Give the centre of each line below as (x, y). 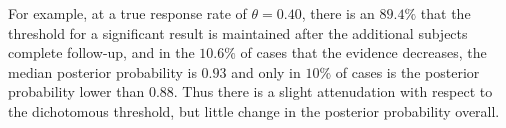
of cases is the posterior (407, 71)
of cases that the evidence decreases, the (363, 52)
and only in (266, 71)
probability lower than (76, 91)
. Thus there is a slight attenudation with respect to (333, 91)
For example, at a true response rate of (127, 13)
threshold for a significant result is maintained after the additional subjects (238, 32)
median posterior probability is (102, 71)
